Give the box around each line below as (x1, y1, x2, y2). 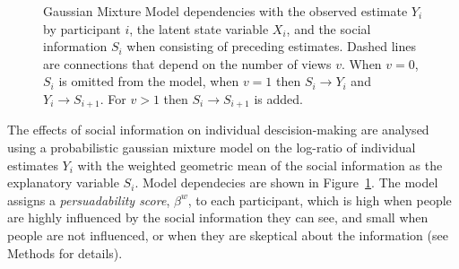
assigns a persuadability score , (7, 190, 170, 209)
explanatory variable (7, 173, 119, 192)
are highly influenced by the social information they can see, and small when (7, 208, 429, 227)
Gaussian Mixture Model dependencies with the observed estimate (43, 2, 408, 20)
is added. (254, 89, 303, 108)
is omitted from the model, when (58, 72, 239, 91)
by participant (43, 19, 121, 38)
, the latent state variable (129, 19, 269, 38)
